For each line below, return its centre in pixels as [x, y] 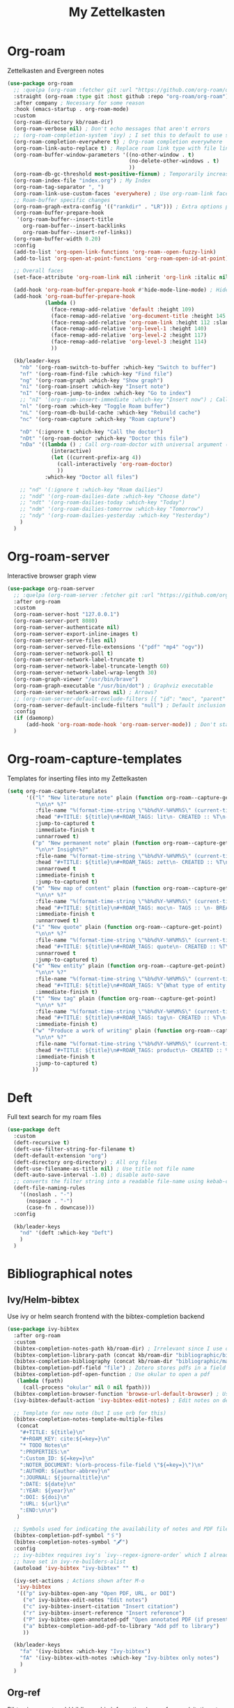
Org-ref [24, 1693]
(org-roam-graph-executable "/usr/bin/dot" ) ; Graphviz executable [114, 686]
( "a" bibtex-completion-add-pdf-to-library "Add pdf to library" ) [121, 1626]
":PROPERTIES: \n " [45, 1452]
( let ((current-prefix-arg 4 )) [96, 458]
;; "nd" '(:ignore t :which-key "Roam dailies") [92, 490]
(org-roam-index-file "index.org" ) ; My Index [82, 181]
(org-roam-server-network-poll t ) [63, 653]
